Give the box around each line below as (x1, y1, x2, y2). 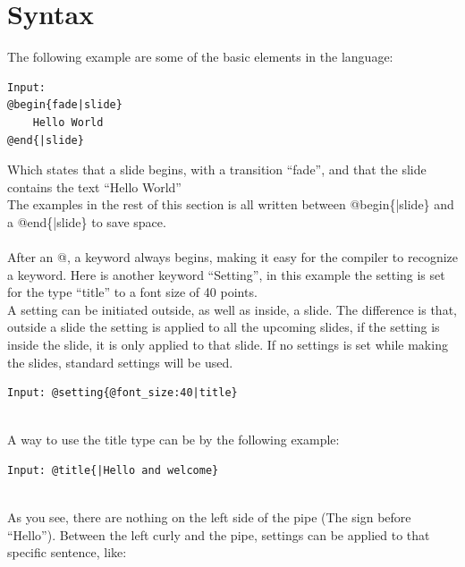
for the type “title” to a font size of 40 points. (7, 283, 258, 301)
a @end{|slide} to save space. (7, 212, 166, 231)
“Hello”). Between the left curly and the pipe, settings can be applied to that (7, 525, 430, 544)
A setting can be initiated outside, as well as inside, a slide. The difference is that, (7, 300, 457, 318)
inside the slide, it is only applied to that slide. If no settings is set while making (7, 335, 448, 354)
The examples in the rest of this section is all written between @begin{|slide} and (7, 195, 454, 214)
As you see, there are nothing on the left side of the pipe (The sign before (7, 508, 411, 527)
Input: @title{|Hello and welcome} (7, 464, 219, 477)
